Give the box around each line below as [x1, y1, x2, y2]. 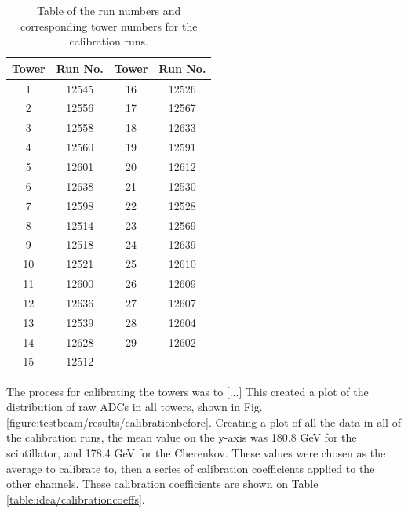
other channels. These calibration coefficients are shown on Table [6, 475, 319, 492]
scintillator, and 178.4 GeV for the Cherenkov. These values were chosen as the [6, 444, 386, 460]
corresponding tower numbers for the [20, 17, 198, 34]
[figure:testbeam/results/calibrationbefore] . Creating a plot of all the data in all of [6, 413, 401, 430]
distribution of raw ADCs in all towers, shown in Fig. [6, 398, 263, 415]
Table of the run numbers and [37, 2, 181, 18]
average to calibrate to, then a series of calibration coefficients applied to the [6, 460, 375, 476]
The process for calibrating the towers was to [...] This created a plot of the [6, 383, 369, 399]
